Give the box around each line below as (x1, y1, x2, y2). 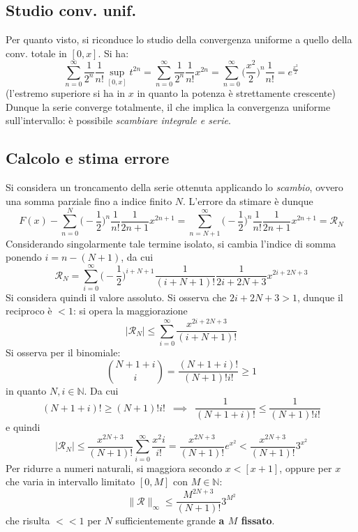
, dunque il (297, 289, 343, 304)
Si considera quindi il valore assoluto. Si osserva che (6, 289, 227, 304)
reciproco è (6, 303, 52, 318)
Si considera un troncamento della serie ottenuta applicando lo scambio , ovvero (6, 180, 343, 195)
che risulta (6, 513, 50, 528)
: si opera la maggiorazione (73, 303, 188, 318)
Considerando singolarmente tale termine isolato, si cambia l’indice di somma (6, 236, 336, 250)
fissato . (241, 513, 275, 528)
